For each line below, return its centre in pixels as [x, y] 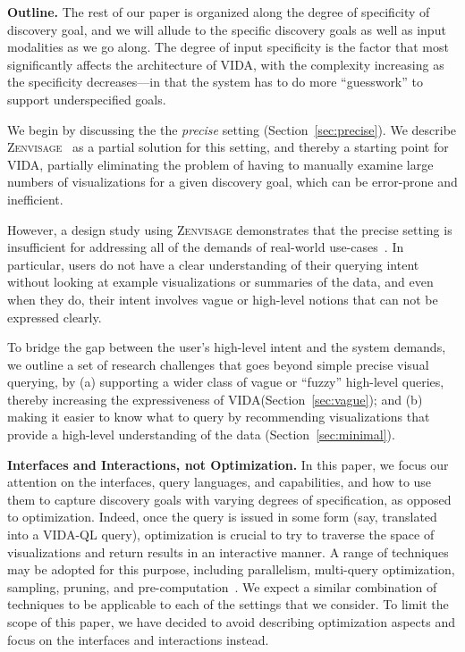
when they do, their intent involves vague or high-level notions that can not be [223, 299]
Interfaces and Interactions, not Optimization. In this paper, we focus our [228, 464]
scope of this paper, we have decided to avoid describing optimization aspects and [231, 622]
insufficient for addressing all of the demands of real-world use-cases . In [206, 247]
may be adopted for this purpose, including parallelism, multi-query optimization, [231, 569]
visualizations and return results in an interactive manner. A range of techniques [228, 552]
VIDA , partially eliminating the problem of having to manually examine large [220, 164]
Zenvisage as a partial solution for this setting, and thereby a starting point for [228, 147]
